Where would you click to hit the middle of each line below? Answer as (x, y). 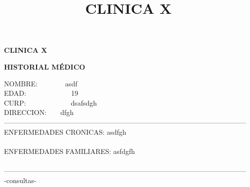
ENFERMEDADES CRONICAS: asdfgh (65, 131)
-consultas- (20, 180)
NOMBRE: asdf (41, 83)
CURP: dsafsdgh (51, 102)
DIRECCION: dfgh (39, 112)
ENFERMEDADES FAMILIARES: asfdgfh (69, 151)
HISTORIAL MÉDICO (45, 66)
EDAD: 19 (41, 93)
